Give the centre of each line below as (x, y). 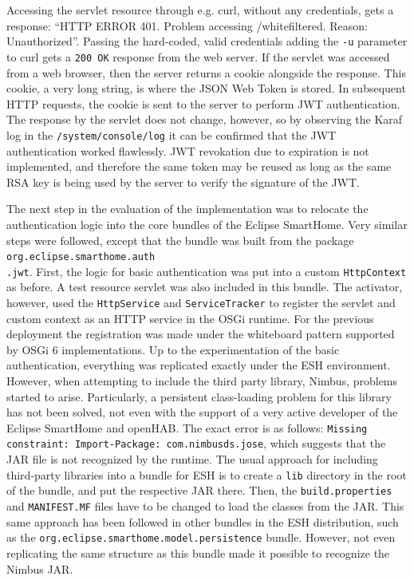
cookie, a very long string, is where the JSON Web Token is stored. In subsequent (206, 88)
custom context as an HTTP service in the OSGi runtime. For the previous (190, 318)
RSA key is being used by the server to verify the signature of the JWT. (183, 181)
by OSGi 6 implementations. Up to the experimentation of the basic (173, 349)
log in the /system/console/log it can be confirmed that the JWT (172, 134)
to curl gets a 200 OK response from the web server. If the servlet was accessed (198, 56)
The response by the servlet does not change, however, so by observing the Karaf (205, 119)
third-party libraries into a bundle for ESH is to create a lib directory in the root (207, 474)
